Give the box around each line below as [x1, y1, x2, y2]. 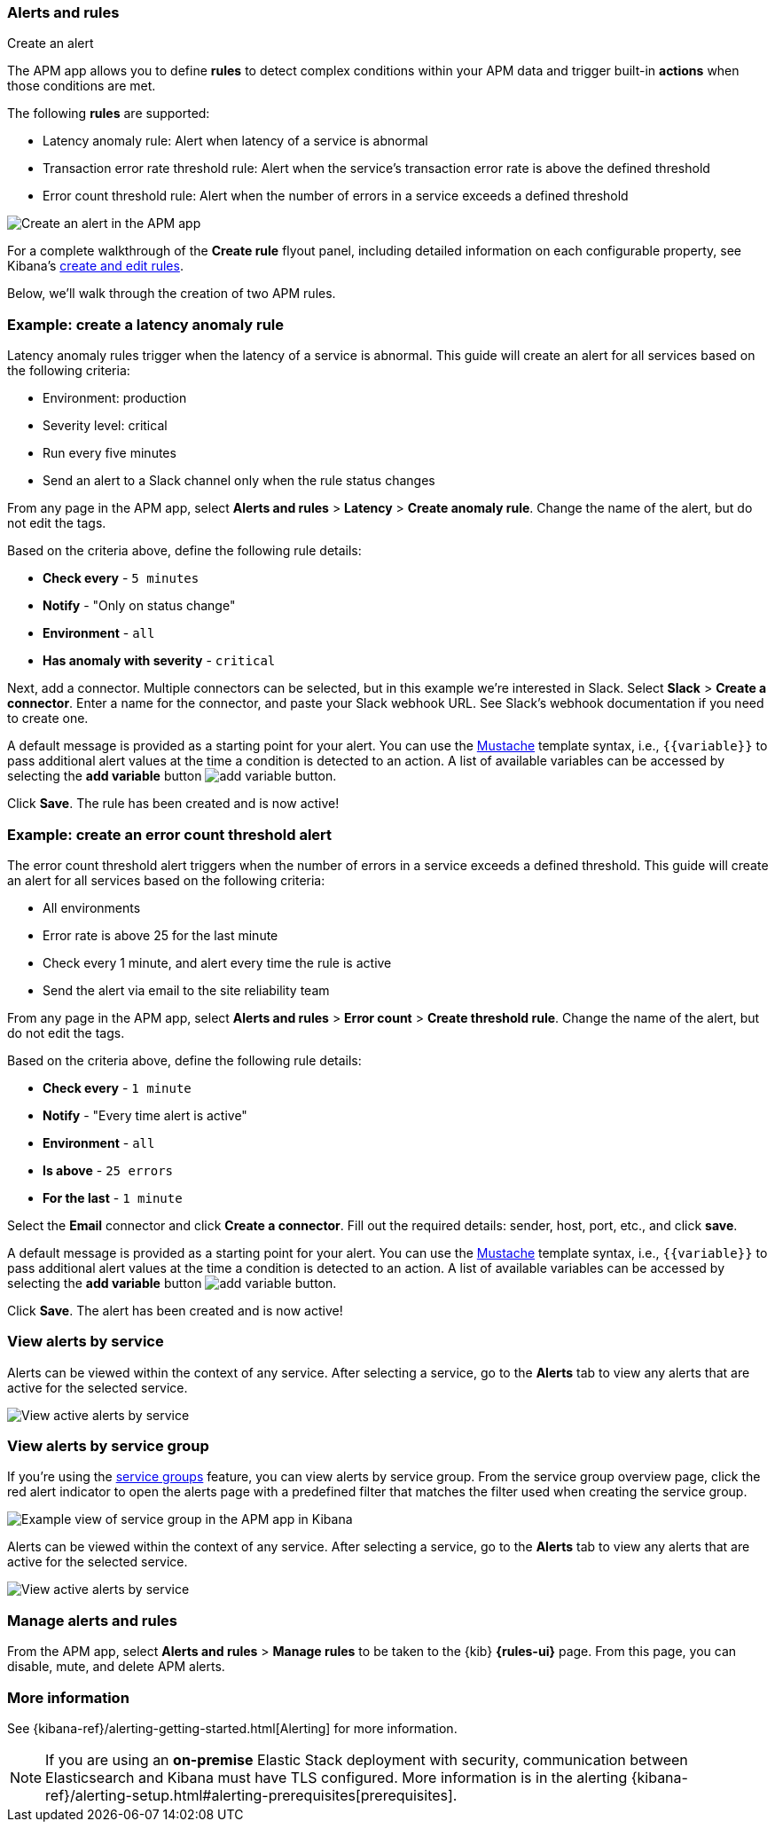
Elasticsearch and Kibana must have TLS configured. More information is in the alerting [45, 1768, 628, 1786]
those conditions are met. [7, 78, 156, 94]
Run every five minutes [43, 445, 176, 461]
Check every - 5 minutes [43, 570, 200, 586]
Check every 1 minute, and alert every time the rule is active [43, 954, 392, 970]
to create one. [7, 710, 89, 726]
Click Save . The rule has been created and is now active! [7, 796, 340, 812]
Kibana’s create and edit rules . [7, 258, 184, 274]
